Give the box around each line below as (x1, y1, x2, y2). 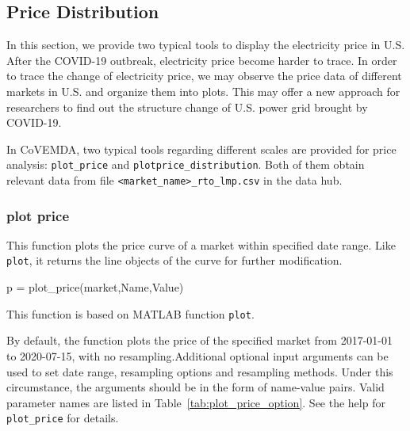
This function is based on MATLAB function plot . (6, 305, 255, 322)
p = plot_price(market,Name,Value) (6, 279, 184, 296)
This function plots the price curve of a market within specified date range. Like (6, 236, 396, 253)
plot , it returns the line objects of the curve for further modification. (6, 252, 343, 269)
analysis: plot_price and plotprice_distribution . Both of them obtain (6, 156, 365, 173)
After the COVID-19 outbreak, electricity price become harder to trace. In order (6, 51, 397, 68)
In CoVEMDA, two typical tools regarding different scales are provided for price (6, 140, 397, 157)
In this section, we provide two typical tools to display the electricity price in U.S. (6, 36, 405, 53)
